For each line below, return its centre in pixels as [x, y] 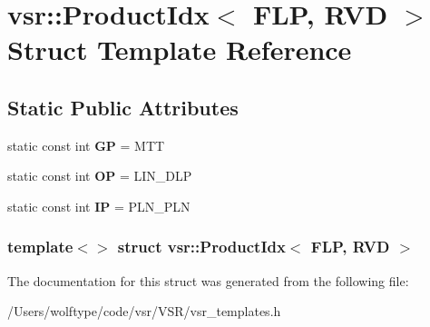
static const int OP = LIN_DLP [100, 176]
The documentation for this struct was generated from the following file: [208, 280]
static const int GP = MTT [86, 145]
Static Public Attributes [123, 107]
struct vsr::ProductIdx [201, 247]
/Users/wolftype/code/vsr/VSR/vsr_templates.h [144, 311]
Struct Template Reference [180, 50]
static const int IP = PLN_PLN [99, 206]
